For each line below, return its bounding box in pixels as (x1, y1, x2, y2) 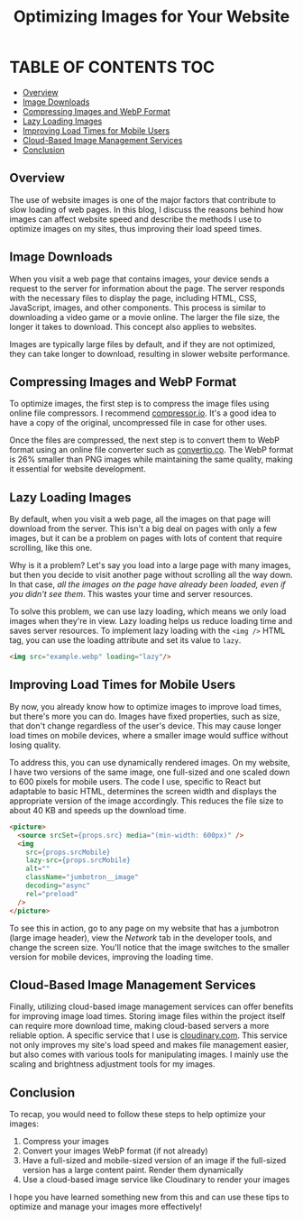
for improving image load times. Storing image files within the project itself (9, 1011, 286, 1022)
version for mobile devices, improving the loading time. (9, 951, 214, 962)
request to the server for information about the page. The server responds (9, 282, 286, 294)
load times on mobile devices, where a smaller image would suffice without (9, 730, 289, 740)
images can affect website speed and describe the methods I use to (9, 214, 262, 225)
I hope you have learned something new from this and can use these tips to (9, 1192, 289, 1203)
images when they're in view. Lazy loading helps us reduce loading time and (9, 616, 293, 627)
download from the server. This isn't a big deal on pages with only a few (9, 523, 278, 534)
